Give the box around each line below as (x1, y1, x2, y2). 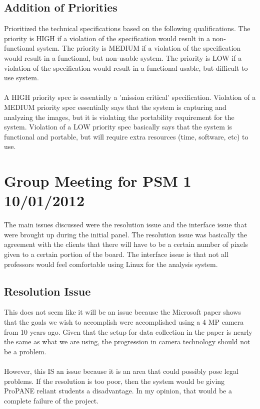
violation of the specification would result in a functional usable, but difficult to (4, 62, 248, 73)
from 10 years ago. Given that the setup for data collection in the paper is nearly (4, 326, 252, 337)
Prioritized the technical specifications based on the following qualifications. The (4, 23, 250, 34)
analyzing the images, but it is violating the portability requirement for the (4, 111, 234, 122)
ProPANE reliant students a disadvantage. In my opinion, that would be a (4, 385, 232, 396)
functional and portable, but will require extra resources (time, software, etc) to (4, 131, 248, 142)
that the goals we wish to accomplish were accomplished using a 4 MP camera (4, 317, 244, 327)
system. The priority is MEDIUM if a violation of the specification (36, 43, 241, 53)
